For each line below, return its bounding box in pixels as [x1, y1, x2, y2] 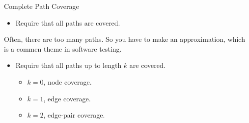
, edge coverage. [43, 93, 91, 103]
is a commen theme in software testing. [4, 43, 122, 54]
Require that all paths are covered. [15, 17, 120, 28]
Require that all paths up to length [15, 60, 122, 70]
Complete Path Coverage [4, 1, 79, 11]
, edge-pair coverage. [43, 110, 105, 120]
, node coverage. [43, 76, 92, 87]
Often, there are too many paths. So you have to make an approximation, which [4, 34, 245, 44]
